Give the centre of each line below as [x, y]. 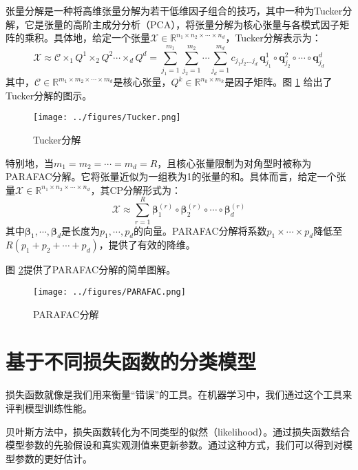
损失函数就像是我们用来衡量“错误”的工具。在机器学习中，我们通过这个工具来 [179, 394]
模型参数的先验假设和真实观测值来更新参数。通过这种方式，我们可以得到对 [174, 445]
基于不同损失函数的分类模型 [131, 361]
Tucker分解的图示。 [49, 95]
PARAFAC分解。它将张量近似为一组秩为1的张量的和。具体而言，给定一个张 [176, 176]
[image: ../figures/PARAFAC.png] [109, 292]
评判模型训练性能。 [49, 408]
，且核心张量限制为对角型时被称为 [234, 163]
